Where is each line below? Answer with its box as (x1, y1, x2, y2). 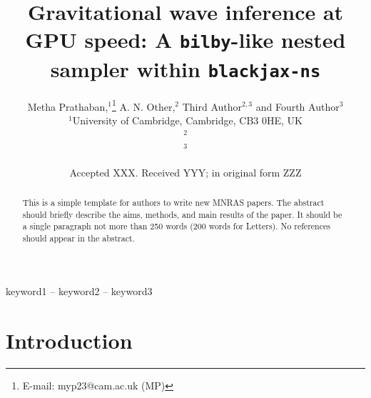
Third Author (182, 99, 243, 114)
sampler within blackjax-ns (50, 54, 321, 83)
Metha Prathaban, (27, 99, 108, 114)
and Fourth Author (255, 99, 340, 114)
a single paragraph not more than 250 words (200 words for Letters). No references (22, 220, 330, 232)
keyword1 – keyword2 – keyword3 (6, 283, 153, 298)
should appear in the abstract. (22, 232, 135, 244)
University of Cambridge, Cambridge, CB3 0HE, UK (72, 113, 303, 127)
